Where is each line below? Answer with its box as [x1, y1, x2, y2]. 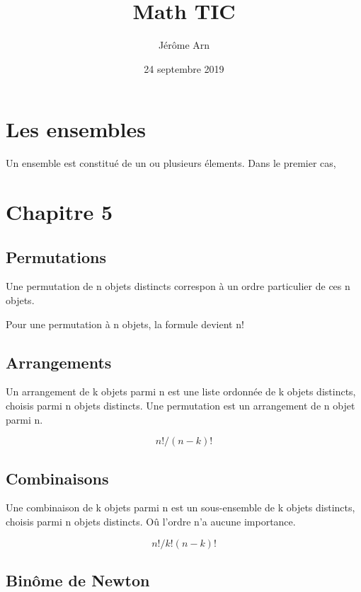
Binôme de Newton [6, 569, 150, 591]
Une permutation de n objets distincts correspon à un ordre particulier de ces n [6, 279, 350, 294]
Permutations [6, 245, 106, 267]
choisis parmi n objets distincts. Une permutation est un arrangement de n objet [6, 398, 355, 412]
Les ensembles [6, 115, 146, 144]
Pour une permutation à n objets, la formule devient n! [6, 316, 244, 331]
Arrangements [6, 351, 112, 373]
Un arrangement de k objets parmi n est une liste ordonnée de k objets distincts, [6, 384, 356, 399]
